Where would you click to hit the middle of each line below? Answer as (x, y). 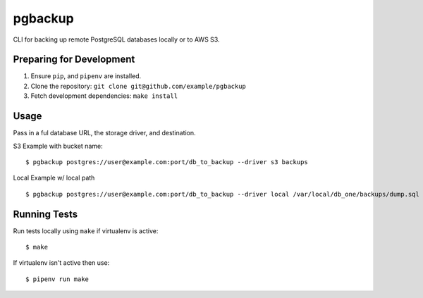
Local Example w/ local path (54, 178)
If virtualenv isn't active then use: (61, 263)
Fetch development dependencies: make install (104, 96)
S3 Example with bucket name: (58, 146)
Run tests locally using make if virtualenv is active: (86, 231)
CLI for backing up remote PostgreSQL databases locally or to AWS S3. (116, 39)
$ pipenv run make (57, 279)
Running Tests (45, 214)
